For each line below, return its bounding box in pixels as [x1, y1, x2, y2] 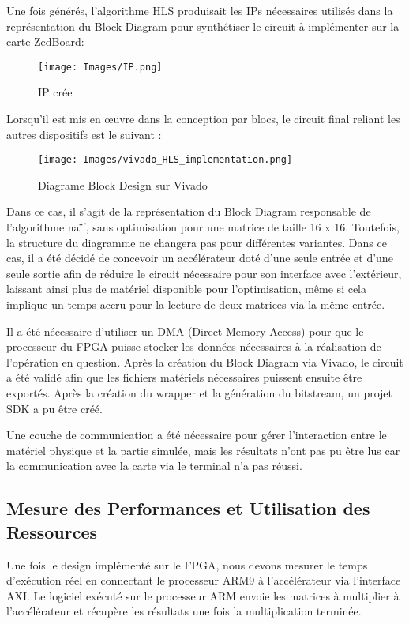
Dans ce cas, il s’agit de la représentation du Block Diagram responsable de [6, 203, 371, 220]
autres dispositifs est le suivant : [6, 126, 162, 142]
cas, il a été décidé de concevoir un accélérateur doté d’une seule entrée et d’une [6, 250, 393, 266]
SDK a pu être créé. [6, 400, 103, 416]
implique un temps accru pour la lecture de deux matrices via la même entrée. [6, 296, 385, 313]
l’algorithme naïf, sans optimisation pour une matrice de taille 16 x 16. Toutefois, [6, 219, 400, 235]
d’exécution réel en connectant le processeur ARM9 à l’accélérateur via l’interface [6, 572, 401, 588]
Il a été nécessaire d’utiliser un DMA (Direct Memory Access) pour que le [6, 322, 364, 339]
